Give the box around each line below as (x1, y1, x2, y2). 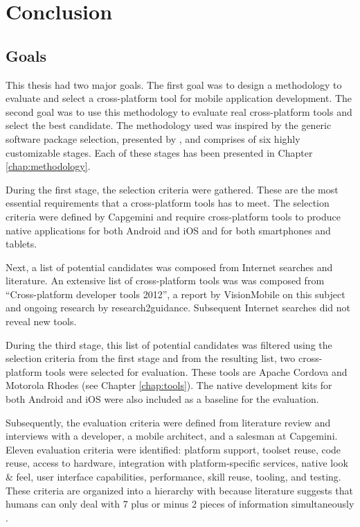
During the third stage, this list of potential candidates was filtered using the (6, 337, 332, 352)
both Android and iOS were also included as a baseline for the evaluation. (6, 392, 319, 406)
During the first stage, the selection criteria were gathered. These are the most (6, 182, 339, 196)
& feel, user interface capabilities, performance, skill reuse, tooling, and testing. (6, 469, 341, 484)
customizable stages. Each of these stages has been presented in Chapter (6, 145, 313, 159)
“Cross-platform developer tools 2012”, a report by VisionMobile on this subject (6, 286, 345, 301)
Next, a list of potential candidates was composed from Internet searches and (6, 259, 333, 274)
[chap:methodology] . (6, 159, 91, 173)
